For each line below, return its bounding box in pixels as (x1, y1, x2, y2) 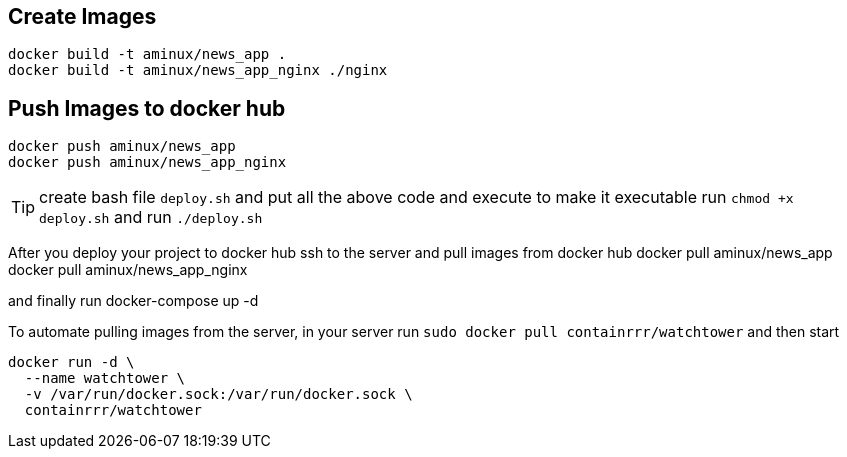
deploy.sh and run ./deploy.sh (39, 207, 263, 228)
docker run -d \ (8, 354, 135, 371)
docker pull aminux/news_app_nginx (8, 261, 248, 279)
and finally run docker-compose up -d (8, 292, 259, 310)
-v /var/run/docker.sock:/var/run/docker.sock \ (24, 386, 413, 403)
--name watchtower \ (24, 370, 186, 387)
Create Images (8, 4, 157, 29)
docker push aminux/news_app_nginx (8, 154, 287, 171)
